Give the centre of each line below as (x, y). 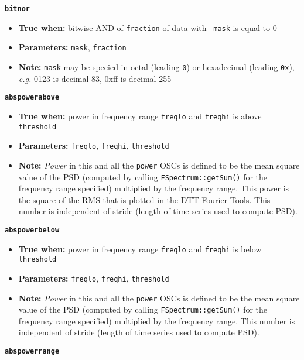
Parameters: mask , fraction (72, 47)
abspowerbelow (32, 230)
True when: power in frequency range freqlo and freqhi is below (140, 248)
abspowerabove (32, 97)
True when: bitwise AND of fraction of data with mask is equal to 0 (148, 27)
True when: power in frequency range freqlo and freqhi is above (140, 116)
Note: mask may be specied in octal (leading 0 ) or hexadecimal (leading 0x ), (156, 66)
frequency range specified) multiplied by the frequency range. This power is (154, 188)
